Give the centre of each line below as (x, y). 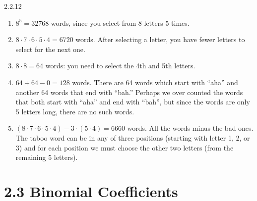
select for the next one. (50, 49)
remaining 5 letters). (47, 157)
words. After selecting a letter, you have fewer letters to (160, 39)
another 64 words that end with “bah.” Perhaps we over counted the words (129, 92)
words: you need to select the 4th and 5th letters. (120, 66)
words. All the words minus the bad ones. (190, 128)
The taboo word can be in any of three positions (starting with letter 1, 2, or (133, 137)
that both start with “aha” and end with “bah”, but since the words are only (133, 102)
